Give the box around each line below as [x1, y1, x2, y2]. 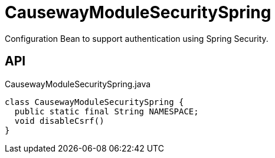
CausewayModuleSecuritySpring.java [5, 78, 151, 89]
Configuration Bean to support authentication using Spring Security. [5, 33, 269, 44]
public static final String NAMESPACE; [14, 106, 199, 116]
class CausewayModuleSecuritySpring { [5, 97, 184, 107]
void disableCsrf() [14, 116, 104, 126]
